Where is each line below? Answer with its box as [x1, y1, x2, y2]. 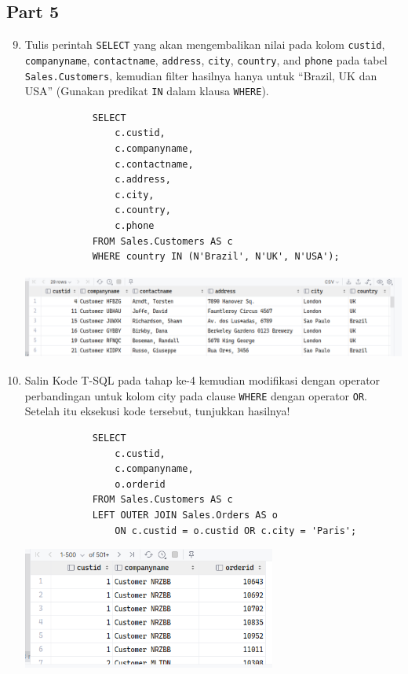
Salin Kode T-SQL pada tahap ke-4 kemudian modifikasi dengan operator [24, 372, 381, 389]
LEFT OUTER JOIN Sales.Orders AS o [92, 509, 278, 521]
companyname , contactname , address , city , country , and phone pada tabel [24, 51, 388, 68]
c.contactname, [115, 158, 194, 170]
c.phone [115, 219, 155, 231]
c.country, [115, 204, 171, 216]
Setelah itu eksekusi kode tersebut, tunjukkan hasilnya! [24, 403, 290, 419]
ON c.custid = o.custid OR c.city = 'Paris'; [115, 525, 357, 536]
